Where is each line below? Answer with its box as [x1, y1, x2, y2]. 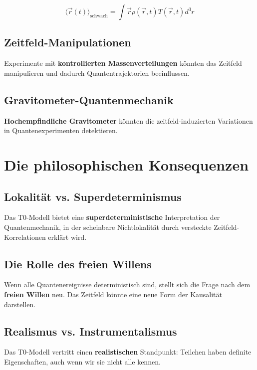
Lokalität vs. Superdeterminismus [4, 188, 182, 204]
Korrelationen [4, 231, 46, 242]
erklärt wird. [48, 231, 87, 242]
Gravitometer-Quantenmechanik [4, 92, 174, 107]
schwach [90, 13, 108, 18]
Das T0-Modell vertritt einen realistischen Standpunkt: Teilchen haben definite [4, 347, 252, 357]
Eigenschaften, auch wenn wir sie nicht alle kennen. [4, 356, 161, 367]
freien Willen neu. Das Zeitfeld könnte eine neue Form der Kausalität [4, 289, 223, 299]
